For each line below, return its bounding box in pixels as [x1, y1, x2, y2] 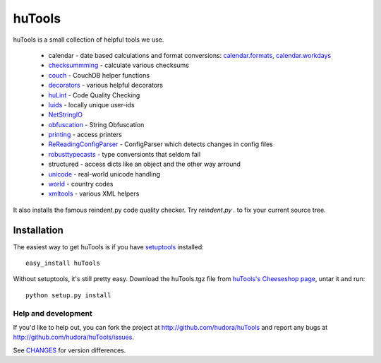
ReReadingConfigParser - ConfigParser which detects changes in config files [48, 140, 273, 148]
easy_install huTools [25, 259, 100, 268]
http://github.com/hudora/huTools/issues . [13, 333, 134, 342]
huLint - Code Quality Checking [48, 90, 140, 99]
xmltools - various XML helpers [48, 189, 140, 198]
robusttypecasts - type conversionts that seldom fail [48, 150, 201, 158]
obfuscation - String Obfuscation [48, 120, 145, 129]
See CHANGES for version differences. [13, 346, 126, 355]
